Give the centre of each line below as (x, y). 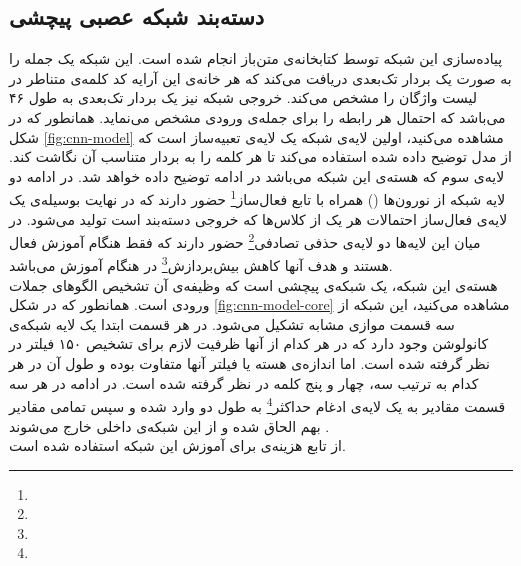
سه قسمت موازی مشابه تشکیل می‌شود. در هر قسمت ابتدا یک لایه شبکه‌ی (232, 323)
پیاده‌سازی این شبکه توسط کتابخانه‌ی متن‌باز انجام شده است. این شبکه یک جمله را (256, 58)
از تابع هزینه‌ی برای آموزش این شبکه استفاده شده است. (177, 445)
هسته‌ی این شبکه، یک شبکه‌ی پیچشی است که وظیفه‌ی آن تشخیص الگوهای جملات (253, 284)
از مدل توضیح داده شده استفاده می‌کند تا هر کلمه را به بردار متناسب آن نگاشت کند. (260, 156)
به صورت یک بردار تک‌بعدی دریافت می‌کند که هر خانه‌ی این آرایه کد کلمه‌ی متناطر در (260, 77)
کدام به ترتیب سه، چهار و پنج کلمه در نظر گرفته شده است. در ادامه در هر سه (244, 382)
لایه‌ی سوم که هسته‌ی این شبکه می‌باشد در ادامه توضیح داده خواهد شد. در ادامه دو (257, 175)
